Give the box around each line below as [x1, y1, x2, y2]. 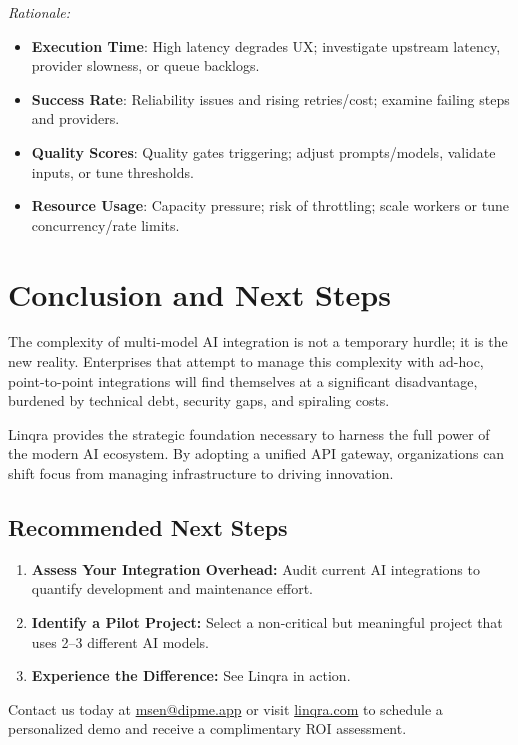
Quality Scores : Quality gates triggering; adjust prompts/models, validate [31, 141, 496, 162]
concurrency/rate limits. [31, 214, 180, 235]
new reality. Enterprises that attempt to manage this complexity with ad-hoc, [8, 351, 484, 372]
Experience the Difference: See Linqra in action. [31, 665, 351, 686]
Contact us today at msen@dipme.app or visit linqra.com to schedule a [8, 698, 443, 719]
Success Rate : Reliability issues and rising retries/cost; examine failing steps [31, 88, 510, 109]
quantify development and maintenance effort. [31, 578, 314, 599]
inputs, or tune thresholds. [31, 161, 194, 182]
